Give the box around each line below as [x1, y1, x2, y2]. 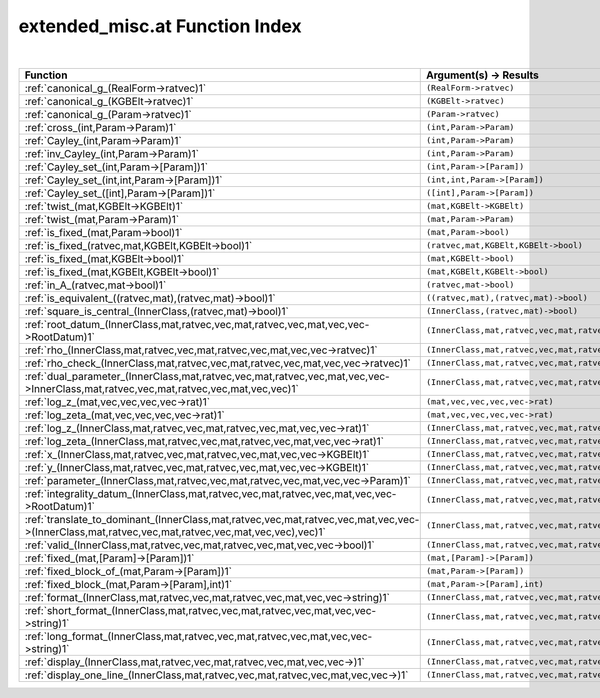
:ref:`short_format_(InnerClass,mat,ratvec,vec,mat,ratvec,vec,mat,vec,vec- [24, 603, 377, 617]
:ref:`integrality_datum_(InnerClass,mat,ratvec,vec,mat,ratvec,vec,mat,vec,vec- [24, 486, 397, 500]
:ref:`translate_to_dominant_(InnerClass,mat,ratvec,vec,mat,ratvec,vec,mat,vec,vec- [24, 512, 420, 526]
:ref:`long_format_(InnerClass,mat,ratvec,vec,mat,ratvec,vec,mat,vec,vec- [24, 629, 373, 643]
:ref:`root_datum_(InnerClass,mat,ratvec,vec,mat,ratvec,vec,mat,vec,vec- [24, 317, 370, 331]
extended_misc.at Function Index [18, 15, 302, 37]
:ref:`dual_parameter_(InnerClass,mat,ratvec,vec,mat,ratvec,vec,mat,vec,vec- [24, 369, 390, 383]
